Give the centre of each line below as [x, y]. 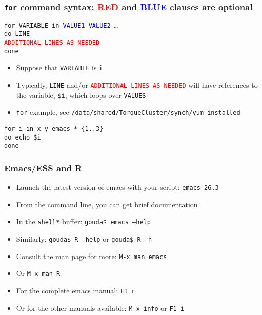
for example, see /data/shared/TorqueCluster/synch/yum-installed [128, 112]
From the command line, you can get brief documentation [107, 204]
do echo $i [23, 137]
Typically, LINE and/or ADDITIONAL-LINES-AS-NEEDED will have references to [137, 85]
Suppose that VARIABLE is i [59, 67]
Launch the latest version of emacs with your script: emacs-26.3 [117, 187]
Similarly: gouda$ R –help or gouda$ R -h [84, 239]
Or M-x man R [38, 273]
